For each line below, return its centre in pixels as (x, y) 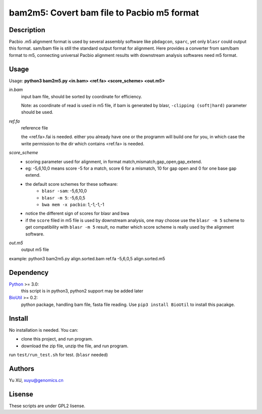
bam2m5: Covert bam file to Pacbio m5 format (104, 13)
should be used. (37, 112)
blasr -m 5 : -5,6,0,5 (64, 198)
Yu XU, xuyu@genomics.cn (36, 380)
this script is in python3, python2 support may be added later (82, 291)
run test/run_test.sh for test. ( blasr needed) (58, 355)
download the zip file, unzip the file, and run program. (75, 346)
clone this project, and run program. (57, 339)
